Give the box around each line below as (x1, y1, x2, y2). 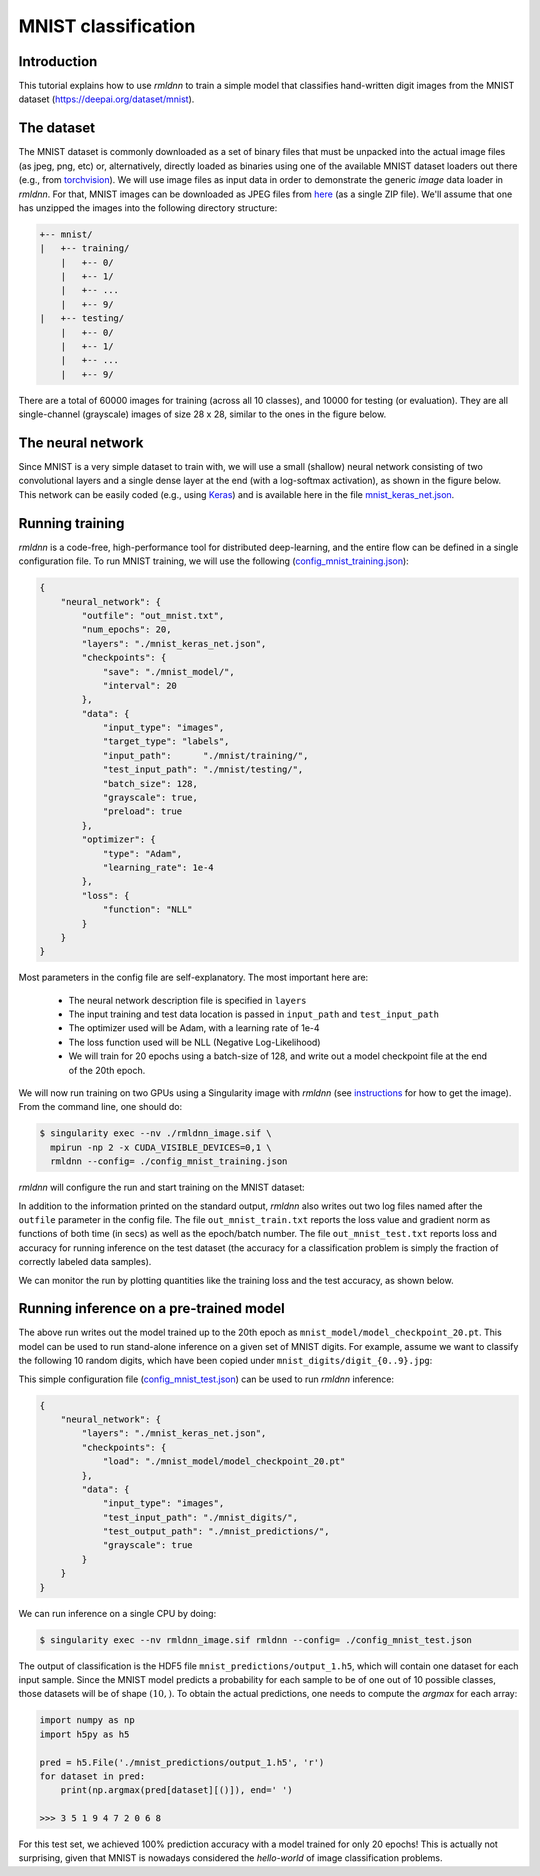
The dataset (18, 120, 95, 137)
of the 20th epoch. (68, 1064, 146, 1076)
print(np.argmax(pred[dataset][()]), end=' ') (60, 1785, 294, 1796)
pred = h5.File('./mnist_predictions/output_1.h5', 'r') (39, 1756, 325, 1768)
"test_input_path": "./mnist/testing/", (102, 764, 304, 775)
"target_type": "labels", (102, 736, 230, 747)
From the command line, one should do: (18, 1101, 183, 1113)
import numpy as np (39, 1715, 135, 1726)
